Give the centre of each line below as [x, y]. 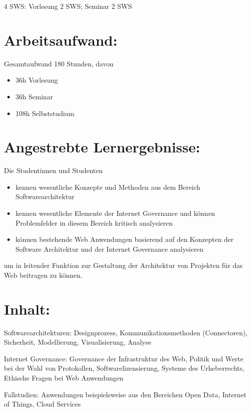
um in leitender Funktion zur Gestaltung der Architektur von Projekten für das [124, 265]
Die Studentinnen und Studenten [53, 170]
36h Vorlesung [37, 80]
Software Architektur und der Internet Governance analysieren [109, 249]
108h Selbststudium [45, 113]
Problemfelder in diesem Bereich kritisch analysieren [94, 222]
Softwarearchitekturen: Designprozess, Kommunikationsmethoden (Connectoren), [126, 332]
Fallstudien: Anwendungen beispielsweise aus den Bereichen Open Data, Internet [125, 394]
